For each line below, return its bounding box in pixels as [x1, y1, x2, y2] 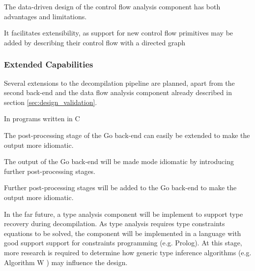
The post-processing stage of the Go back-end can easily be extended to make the [4, 130, 250, 140]
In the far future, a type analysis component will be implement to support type [4, 208, 243, 219]
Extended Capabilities [4, 58, 93, 70]
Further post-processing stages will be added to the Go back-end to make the [4, 182, 237, 193]
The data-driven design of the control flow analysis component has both [4, 1, 221, 11]
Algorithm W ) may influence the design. [4, 257, 128, 267]
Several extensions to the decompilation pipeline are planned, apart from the [4, 77, 235, 88]
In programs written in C [4, 113, 80, 124]
